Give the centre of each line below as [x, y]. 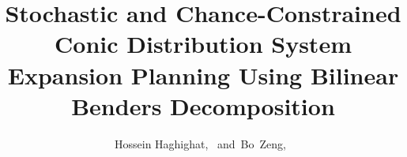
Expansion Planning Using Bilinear [203, 75]
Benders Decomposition [203, 105]
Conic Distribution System [203, 44]
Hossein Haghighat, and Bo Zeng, [200, 143]
